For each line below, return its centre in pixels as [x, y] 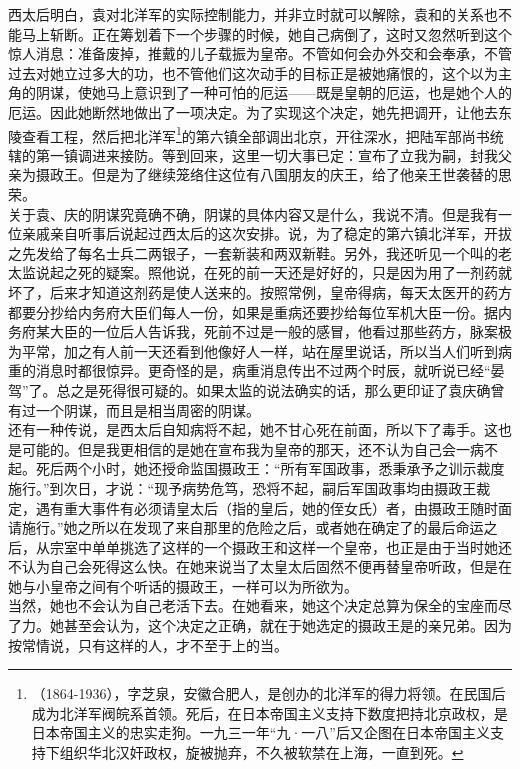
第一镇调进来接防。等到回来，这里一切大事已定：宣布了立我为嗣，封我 [266, 154]
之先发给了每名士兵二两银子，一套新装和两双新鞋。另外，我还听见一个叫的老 [260, 252]
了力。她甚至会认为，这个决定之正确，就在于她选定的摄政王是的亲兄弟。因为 [260, 625]
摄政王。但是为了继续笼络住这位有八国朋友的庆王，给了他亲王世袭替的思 [273, 174]
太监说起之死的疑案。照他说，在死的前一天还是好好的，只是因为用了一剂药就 [260, 272]
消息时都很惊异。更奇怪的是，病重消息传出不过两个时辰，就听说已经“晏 [270, 370]
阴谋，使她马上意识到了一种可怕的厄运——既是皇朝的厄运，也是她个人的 [273, 92]
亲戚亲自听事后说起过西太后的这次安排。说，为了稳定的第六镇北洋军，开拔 [266, 233]
